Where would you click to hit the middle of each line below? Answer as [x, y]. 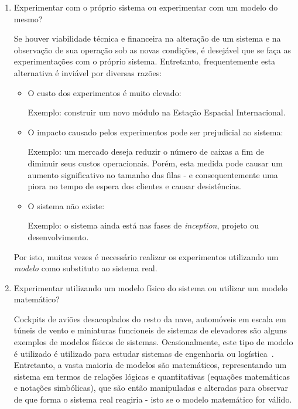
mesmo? [28, 18]
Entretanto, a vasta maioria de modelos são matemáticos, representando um [150, 365]
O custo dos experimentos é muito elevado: [105, 92]
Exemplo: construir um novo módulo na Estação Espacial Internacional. [157, 112]
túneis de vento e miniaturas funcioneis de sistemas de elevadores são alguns [150, 330]
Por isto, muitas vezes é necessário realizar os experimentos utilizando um [146, 256]
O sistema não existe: [66, 205]
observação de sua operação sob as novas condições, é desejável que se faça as [152, 50]
